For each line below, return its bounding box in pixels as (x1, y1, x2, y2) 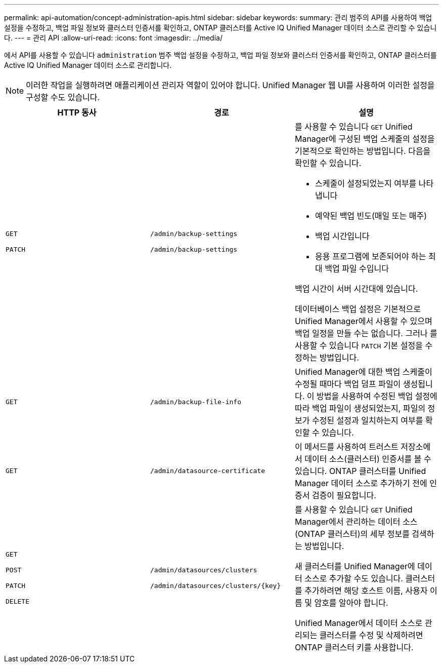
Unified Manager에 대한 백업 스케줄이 (294, 367, 432, 377)
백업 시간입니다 (315, 231, 370, 241)
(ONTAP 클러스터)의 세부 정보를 (294, 529, 410, 539)
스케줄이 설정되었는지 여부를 (315, 178, 417, 188)
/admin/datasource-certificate (150, 466, 265, 475)
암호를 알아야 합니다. (314, 598, 388, 608)
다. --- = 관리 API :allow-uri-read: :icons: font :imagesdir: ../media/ (4, 33, 223, 42)
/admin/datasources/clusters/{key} (150, 582, 281, 590)
